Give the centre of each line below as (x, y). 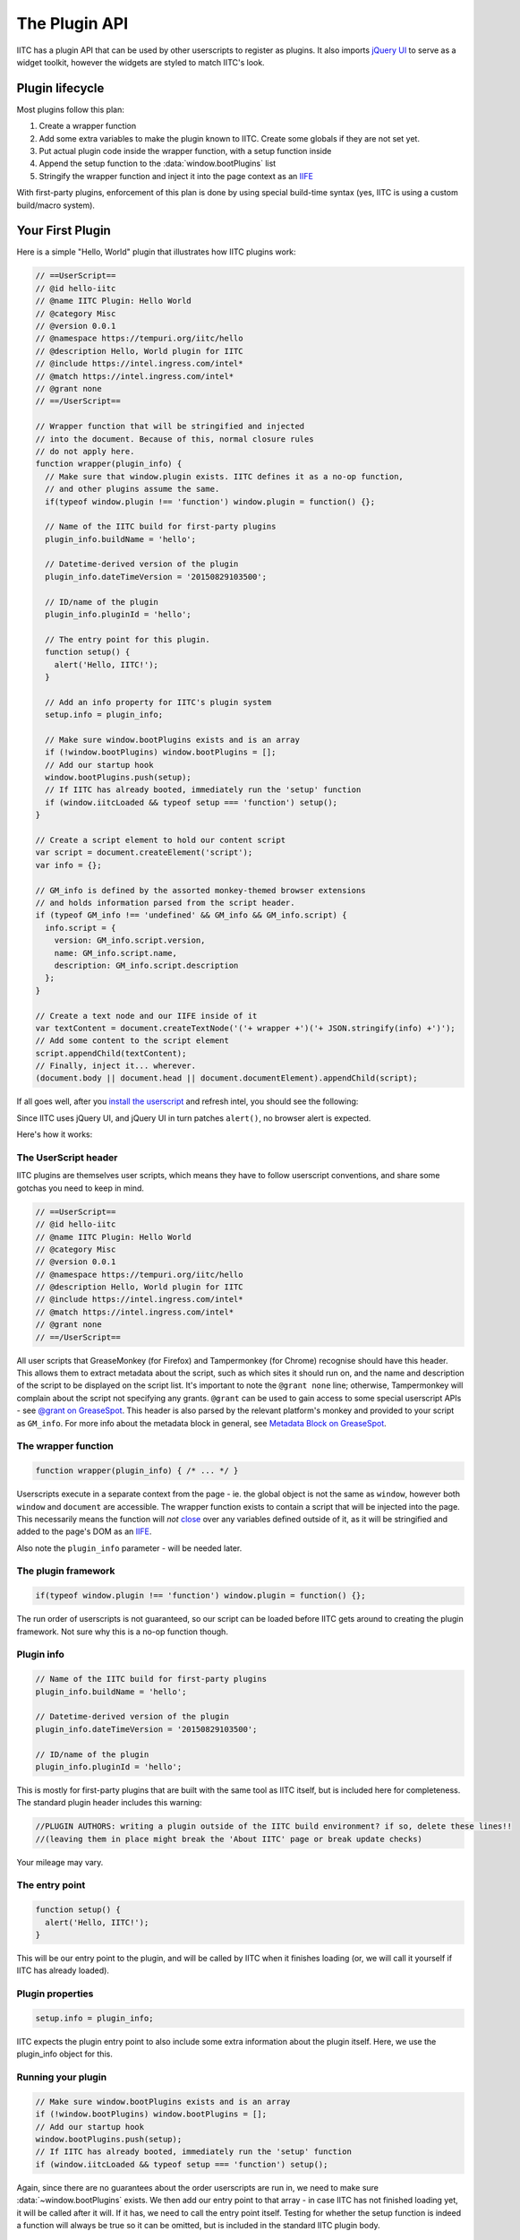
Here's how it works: (55, 1134)
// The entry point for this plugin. (128, 639)
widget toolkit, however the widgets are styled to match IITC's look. (141, 62)
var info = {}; (68, 865)
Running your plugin (62, 2077)
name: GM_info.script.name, (116, 953)
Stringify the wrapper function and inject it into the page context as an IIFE (176, 176)
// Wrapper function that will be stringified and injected (170, 426)
